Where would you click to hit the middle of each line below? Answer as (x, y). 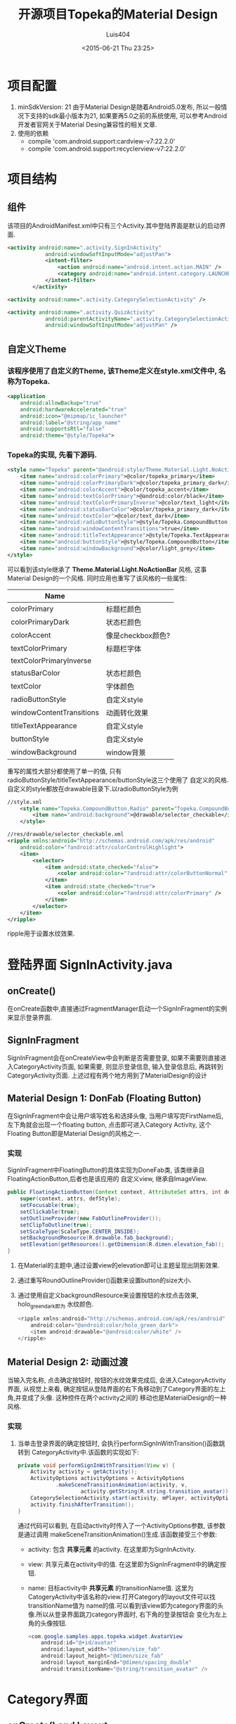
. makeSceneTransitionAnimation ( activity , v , (122, 1485)
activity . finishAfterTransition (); (83, 1505)
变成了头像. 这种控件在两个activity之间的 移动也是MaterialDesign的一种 (124, 1398)
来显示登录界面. (30, 1018)
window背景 (126, 752)
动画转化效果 (127, 713)
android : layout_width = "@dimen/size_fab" (101, 1649)
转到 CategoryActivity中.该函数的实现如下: (78, 1452)
